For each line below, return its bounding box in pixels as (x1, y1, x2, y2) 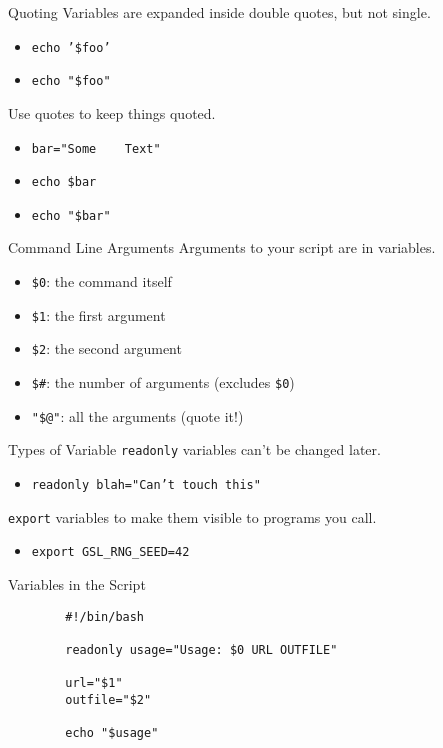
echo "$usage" (65, 726, 159, 741)
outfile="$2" (65, 692, 152, 707)
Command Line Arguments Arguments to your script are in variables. (8, 237, 436, 258)
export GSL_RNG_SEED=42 (31, 545, 190, 560)
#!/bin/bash (65, 609, 145, 624)
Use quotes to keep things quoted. (8, 102, 216, 123)
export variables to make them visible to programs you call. (8, 506, 377, 527)
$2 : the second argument (31, 338, 182, 359)
